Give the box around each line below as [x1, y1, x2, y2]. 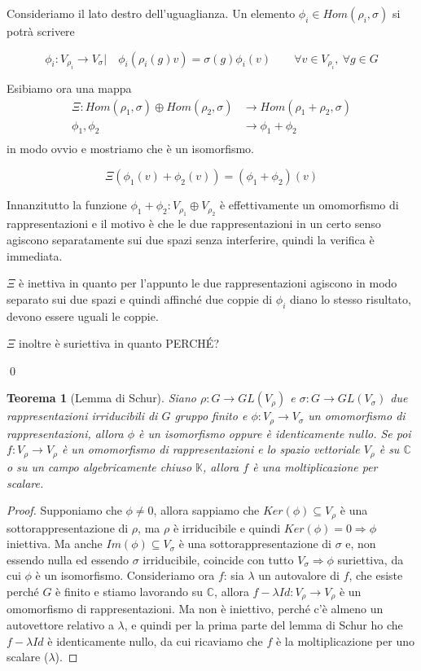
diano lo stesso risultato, [290, 290, 411, 307]
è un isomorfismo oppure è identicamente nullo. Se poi [138, 424, 411, 441]
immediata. [7, 247, 63, 264]
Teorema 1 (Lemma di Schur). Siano [7, 389, 196, 406]
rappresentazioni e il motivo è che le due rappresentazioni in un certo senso [7, 215, 381, 232]
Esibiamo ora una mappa [7, 80, 132, 96]
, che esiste [349, 567, 403, 584]
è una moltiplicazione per [252, 458, 378, 475]
